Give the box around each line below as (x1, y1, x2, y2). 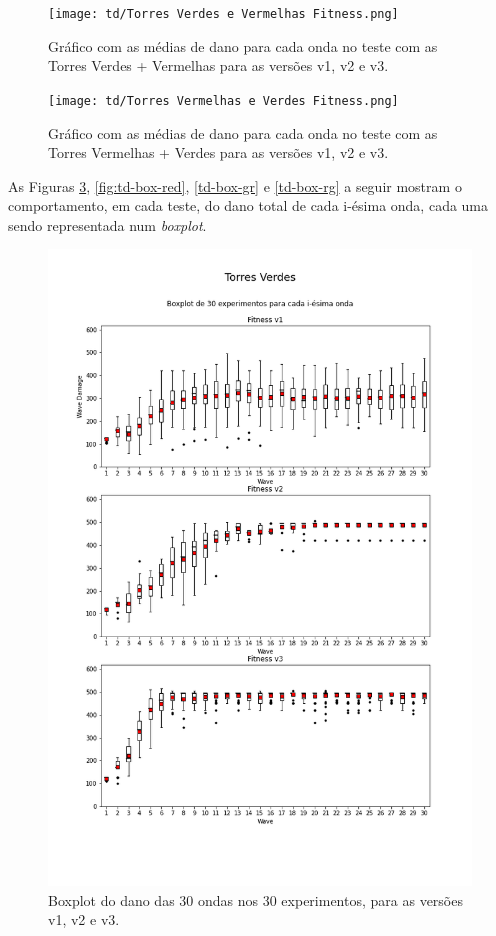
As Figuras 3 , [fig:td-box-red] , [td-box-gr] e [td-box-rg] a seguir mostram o (8, 175, 462, 196)
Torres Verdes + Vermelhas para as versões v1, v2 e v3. (48, 55, 389, 76)
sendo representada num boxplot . (8, 214, 207, 235)
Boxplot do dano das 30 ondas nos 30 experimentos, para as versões (48, 889, 463, 910)
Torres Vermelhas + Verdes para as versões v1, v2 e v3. (48, 142, 389, 163)
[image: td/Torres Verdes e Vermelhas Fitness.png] (48, 7, 399, 21)
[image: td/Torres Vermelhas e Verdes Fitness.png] (48, 93, 399, 108)
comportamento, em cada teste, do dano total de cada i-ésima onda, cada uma (8, 195, 489, 216)
